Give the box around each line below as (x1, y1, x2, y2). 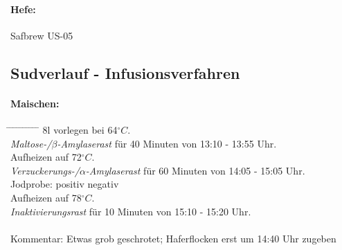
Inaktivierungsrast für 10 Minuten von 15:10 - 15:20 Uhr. (10, 204, 251, 218)
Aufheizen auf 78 (10, 190, 82, 204)
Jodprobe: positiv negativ (10, 177, 119, 191)
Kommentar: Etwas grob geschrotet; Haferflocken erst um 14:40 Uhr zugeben (10, 231, 336, 245)
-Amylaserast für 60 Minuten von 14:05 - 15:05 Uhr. (85, 163, 305, 177)
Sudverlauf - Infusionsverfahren (10, 62, 240, 83)
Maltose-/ (10, 136, 52, 150)
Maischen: (10, 96, 60, 110)
